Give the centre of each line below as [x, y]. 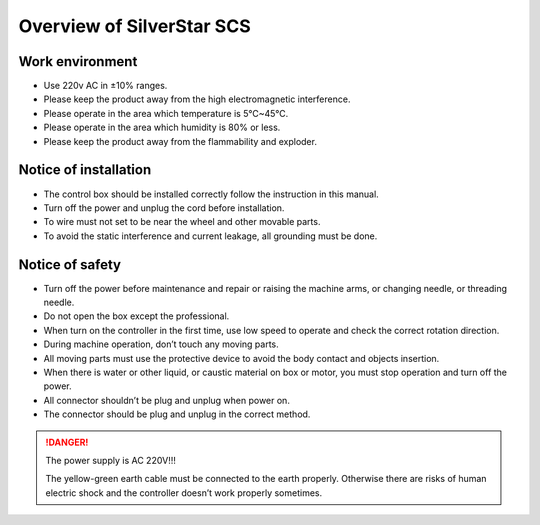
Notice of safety [70, 264]
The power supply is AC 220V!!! [111, 460]
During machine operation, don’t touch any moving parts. [161, 344]
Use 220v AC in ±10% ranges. [105, 86]
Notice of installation [85, 170]
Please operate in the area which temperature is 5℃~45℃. [166, 113]
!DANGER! [67, 442]
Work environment [78, 61]
